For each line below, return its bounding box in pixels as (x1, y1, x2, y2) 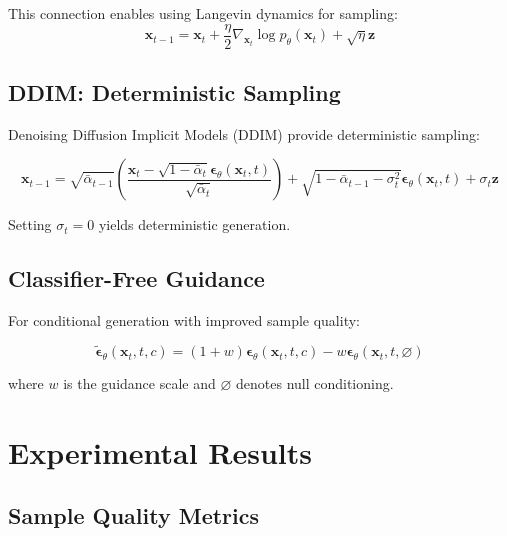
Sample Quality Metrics (8, 500, 260, 531)
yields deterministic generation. (98, 214, 291, 235)
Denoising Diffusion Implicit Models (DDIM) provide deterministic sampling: (8, 123, 480, 144)
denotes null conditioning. (236, 373, 394, 394)
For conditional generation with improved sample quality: (8, 310, 360, 331)
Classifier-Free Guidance (8, 263, 265, 294)
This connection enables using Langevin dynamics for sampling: (8, 3, 398, 23)
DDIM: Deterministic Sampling (8, 77, 341, 108)
